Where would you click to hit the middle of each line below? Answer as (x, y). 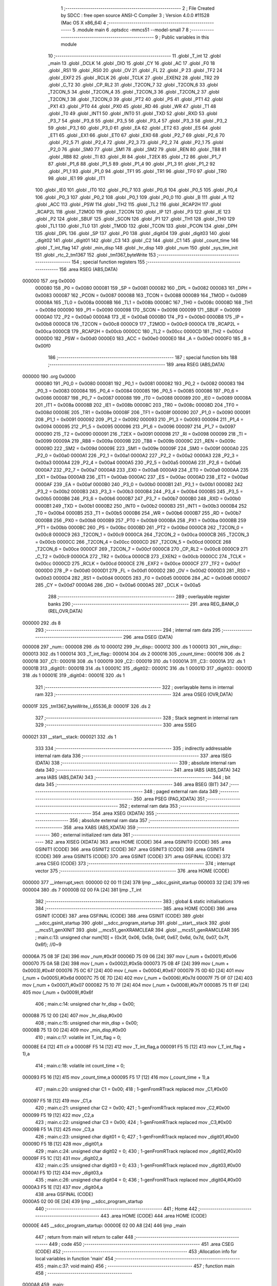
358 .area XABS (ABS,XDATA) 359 (100, 828)
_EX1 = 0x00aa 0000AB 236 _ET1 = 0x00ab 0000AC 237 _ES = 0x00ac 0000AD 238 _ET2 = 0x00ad (142, 477)
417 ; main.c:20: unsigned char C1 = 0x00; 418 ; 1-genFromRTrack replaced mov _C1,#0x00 (131, 1089)
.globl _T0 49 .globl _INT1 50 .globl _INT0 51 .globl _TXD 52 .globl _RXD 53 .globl (133, 114)
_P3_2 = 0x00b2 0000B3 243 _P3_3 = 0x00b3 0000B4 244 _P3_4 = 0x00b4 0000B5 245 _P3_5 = (139, 492)
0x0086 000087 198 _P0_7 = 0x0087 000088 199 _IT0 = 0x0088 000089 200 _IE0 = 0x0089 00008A (143, 398)
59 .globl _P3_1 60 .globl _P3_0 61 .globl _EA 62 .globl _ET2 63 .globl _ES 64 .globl (134, 128)
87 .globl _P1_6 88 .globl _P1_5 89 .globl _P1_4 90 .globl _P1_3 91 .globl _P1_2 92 (132, 164)
